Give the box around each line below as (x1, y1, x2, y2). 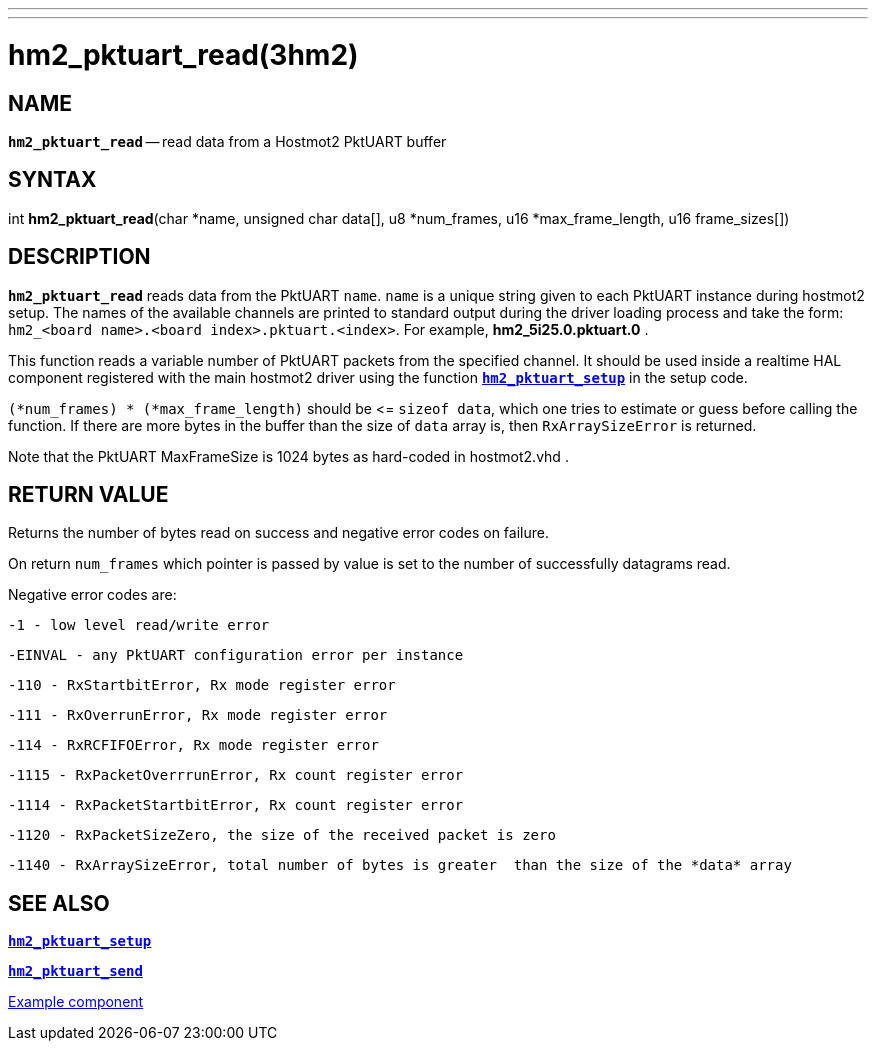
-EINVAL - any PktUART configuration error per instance (8, 647, 464, 664)
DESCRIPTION (8, 244, 151, 270)
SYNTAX (8, 167, 97, 193)
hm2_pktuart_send (8, 963, 143, 980)
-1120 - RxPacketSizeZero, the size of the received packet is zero (8, 827, 556, 844)
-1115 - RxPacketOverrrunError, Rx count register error (8, 767, 464, 784)
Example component (8, 993, 144, 1011)
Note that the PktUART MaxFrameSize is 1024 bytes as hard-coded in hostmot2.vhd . (8, 447, 569, 465)
